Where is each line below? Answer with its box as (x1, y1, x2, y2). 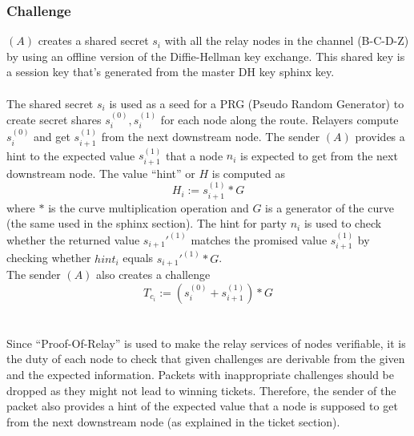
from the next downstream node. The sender (101, 128, 320, 145)
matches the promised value (191, 231, 328, 248)
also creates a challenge (96, 266, 211, 283)
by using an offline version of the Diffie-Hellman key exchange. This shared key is (6, 47, 405, 64)
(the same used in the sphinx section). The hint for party (6, 215, 287, 232)
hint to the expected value (6, 147, 135, 163)
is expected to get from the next (240, 147, 398, 163)
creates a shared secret (38, 32, 149, 49)
